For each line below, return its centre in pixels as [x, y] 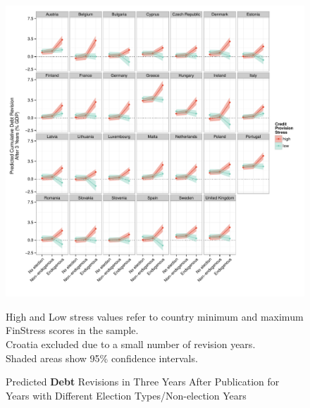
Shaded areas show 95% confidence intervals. [102, 358]
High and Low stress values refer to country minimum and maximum [155, 316]
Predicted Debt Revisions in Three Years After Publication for [143, 382]
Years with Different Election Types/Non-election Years [126, 395]
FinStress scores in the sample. [72, 330]
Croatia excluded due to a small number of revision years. [131, 344]
